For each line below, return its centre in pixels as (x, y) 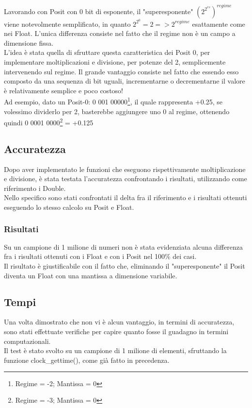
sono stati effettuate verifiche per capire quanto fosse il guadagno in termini (116, 331)
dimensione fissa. (29, 42)
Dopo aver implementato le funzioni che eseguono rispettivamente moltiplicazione (125, 169)
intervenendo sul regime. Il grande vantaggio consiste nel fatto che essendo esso (121, 71)
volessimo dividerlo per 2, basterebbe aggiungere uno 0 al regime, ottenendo (117, 111)
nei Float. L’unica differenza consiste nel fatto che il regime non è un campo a (120, 33)
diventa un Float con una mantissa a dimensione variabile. (91, 275)
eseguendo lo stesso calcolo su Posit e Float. (69, 207)
